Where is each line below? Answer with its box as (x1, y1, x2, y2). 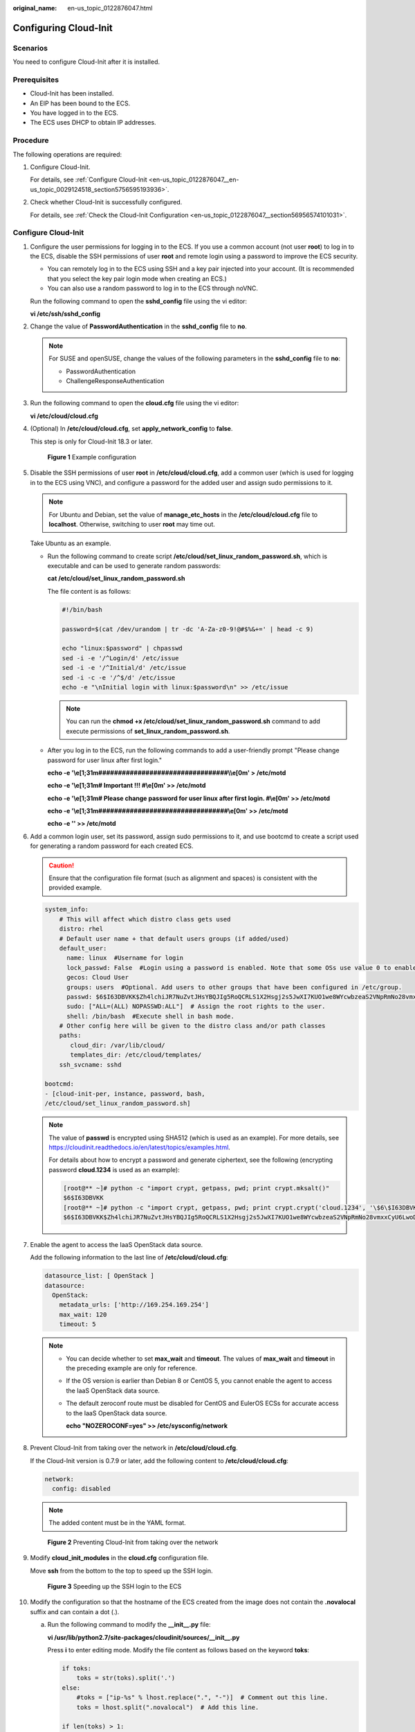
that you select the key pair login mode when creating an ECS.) (47, 274, 228, 283)
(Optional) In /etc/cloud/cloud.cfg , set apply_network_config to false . (30, 425, 233, 433)
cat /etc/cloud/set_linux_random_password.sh (47, 574, 185, 583)
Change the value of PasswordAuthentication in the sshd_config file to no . (30, 322, 247, 330)
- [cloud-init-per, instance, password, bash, (44, 1090, 205, 1097)
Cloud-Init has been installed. (30, 89, 114, 98)
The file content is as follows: (47, 587, 131, 595)
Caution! (48, 861, 75, 869)
